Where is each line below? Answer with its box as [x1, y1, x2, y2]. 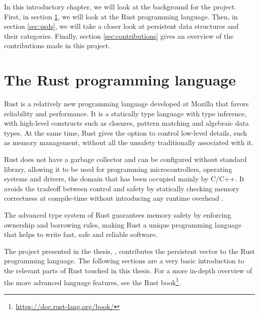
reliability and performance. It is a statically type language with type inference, [4, 108, 247, 118]
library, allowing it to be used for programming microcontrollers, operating [4, 163, 232, 174]
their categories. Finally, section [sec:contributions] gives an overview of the [4, 30, 234, 41]
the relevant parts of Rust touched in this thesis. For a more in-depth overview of [4, 265, 252, 275]
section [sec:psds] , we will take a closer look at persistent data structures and [4, 21, 239, 31]
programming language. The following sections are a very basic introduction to [4, 255, 245, 266]
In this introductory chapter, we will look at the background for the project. [4, 1, 237, 11]
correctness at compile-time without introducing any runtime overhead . [4, 193, 224, 203]
